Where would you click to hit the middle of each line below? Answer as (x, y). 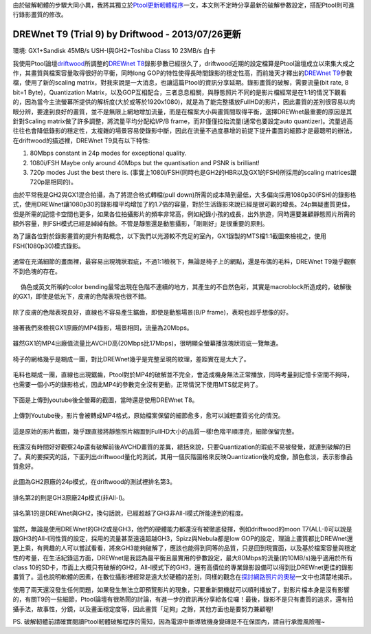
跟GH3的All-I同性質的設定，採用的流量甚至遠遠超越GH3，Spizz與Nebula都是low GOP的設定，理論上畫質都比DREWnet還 (183, 538)
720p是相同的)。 (53, 182)
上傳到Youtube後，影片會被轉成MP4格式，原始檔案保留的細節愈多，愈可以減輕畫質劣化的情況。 (148, 416)
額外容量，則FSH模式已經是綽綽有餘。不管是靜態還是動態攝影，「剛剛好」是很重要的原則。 (140, 223)
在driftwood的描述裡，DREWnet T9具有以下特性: (81, 140)
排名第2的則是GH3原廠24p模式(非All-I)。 (70, 497)
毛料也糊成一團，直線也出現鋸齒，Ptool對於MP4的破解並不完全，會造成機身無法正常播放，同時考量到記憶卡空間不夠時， (183, 374)
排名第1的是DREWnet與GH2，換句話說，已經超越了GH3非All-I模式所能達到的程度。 (130, 514)
